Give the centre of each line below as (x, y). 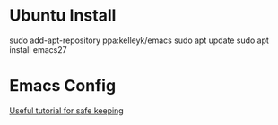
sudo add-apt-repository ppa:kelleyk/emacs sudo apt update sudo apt (139, 40)
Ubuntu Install (63, 16)
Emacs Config (63, 86)
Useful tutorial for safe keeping (66, 110)
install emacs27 (38, 49)
